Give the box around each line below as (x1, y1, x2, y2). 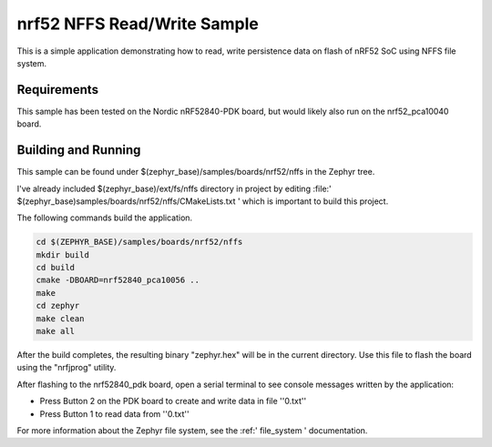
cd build (36, 262, 76, 273)
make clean (36, 313, 85, 323)
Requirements (16, 82, 99, 97)
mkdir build (36, 249, 90, 259)
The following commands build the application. (16, 212, 193, 223)
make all (36, 326, 76, 337)
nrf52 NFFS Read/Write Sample (16, 14, 259, 34)
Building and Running (16, 142, 141, 158)
